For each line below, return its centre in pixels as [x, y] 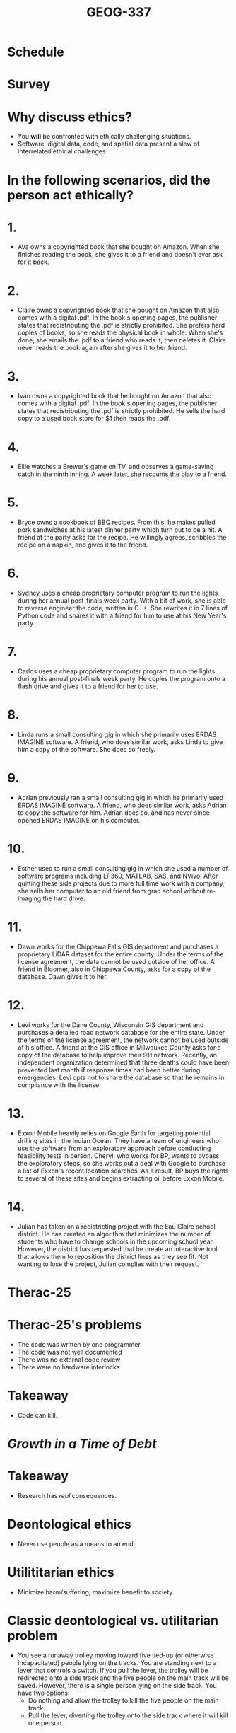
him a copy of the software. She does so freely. [87, 749]
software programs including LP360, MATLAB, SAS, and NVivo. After [118, 876]
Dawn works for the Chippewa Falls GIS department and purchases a [118, 946]
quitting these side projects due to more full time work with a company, [121, 883]
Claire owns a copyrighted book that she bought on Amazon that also [118, 310]
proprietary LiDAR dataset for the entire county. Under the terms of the [120, 954]
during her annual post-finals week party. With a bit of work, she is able [122, 601]
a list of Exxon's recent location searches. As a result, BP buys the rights [123, 1171]
